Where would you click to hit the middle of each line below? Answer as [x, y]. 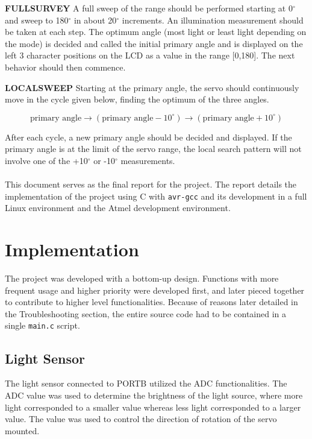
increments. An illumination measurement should [213, 20]
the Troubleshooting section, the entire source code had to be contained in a [146, 313]
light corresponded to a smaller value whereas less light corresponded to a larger [153, 407]
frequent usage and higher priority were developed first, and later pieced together [155, 290]
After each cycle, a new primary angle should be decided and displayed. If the [148, 137]
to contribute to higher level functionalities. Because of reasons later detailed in [151, 302]
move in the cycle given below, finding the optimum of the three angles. [137, 99]
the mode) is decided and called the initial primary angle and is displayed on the [154, 43]
